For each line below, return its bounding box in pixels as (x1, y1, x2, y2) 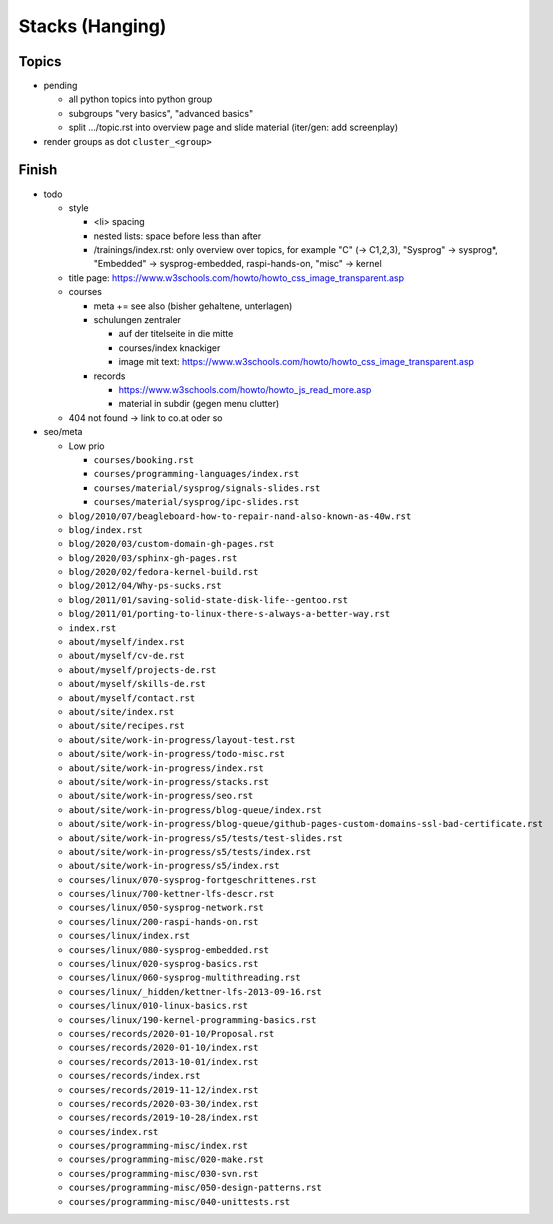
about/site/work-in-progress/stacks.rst (68, 776, 270, 787)
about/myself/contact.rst (68, 692, 196, 704)
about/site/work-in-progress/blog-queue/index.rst (68, 804, 322, 815)
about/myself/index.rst (68, 636, 185, 648)
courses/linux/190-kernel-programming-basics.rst (68, 1014, 317, 1025)
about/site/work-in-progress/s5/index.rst (68, 860, 280, 872)
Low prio (68, 440, 105, 452)
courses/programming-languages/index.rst (93, 468, 300, 480)
